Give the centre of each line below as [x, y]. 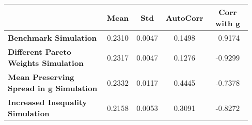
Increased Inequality [47, 102]
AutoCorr [185, 17]
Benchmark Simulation [52, 38]
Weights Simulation [46, 63]
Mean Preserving [41, 77]
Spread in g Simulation [53, 88]
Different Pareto [39, 52]
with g [228, 23]
